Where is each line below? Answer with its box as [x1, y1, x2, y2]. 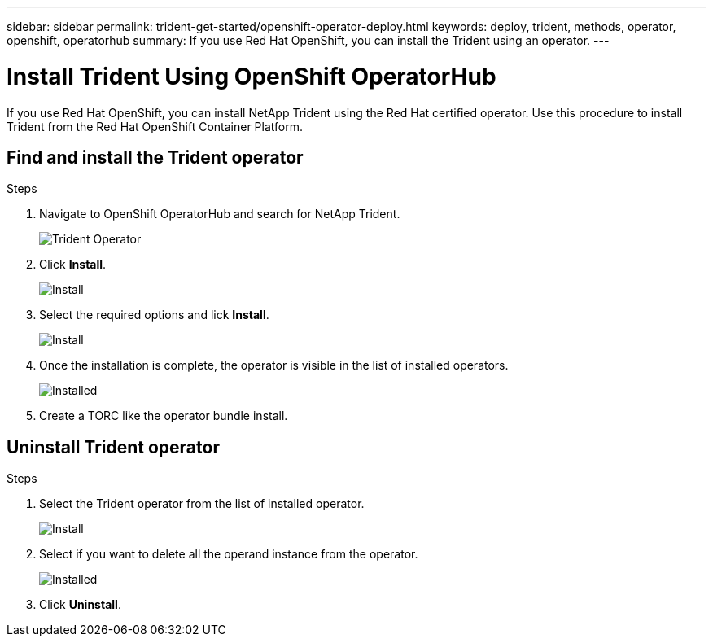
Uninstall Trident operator [7, 436, 220, 457]
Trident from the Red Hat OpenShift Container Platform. [7, 119, 303, 133]
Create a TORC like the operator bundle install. [39, 409, 288, 423]
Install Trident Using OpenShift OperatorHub [7, 62, 496, 90]
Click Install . [39, 257, 107, 272]
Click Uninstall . [39, 597, 121, 612]
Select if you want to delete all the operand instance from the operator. [39, 547, 418, 562]
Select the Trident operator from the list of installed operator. [39, 496, 365, 511]
